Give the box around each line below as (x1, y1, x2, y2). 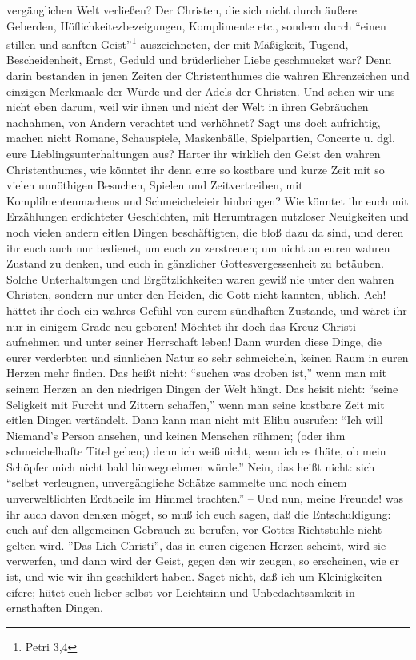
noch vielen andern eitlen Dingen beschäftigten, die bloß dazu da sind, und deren (6, 223, 404, 240)
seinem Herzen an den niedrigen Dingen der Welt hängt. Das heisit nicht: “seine (6, 380, 398, 396)
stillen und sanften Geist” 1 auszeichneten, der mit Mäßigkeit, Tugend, (6, 34, 349, 52)
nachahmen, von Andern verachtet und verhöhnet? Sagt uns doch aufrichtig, (6, 113, 381, 130)
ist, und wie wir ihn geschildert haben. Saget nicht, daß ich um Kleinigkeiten (6, 568, 382, 585)
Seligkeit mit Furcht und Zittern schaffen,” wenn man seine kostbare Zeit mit (6, 396, 385, 412)
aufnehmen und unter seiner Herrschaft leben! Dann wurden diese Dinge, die (6, 333, 382, 350)
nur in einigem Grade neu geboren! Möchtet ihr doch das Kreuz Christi (6, 317, 356, 334)
